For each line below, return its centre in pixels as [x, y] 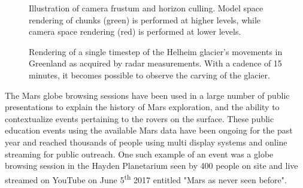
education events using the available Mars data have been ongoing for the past [149, 130]
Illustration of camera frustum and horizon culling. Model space [146, 8]
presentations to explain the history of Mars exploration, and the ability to [142, 107]
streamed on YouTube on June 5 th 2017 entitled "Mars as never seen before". [146, 178]
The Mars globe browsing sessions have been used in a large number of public [147, 95]
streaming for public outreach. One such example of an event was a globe [139, 154]
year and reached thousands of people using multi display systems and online [146, 142]
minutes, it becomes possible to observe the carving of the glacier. [149, 75]
